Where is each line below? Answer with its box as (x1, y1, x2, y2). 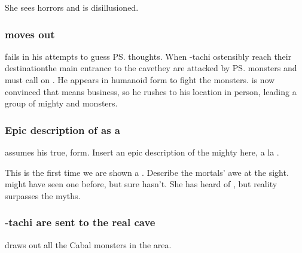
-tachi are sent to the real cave (5, 215, 155, 230)
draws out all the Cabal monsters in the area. (5, 238, 172, 251)
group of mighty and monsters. (5, 97, 118, 109)
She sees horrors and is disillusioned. (5, 1, 139, 13)
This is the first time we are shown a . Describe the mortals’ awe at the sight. (5, 166, 289, 178)
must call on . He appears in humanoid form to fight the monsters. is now (5, 74, 275, 86)
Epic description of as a (5, 122, 121, 137)
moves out (5, 26, 55, 41)
